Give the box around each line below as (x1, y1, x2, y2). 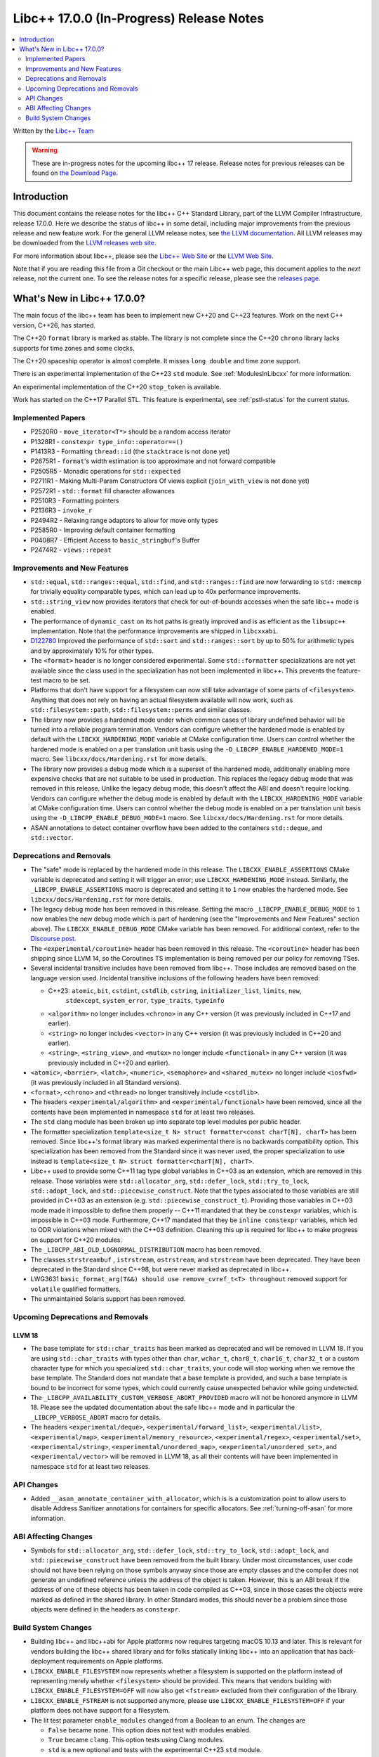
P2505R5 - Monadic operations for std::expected (30, 467, 181, 475)
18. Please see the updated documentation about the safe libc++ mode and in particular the (30, 1403, 295, 1412)
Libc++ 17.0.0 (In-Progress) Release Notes (13, 11, 265, 26)
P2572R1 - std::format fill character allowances (30, 486, 175, 495)
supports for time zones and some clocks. (13, 344, 135, 352)
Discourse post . (30, 935, 77, 943)
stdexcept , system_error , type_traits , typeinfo (65, 997, 225, 1005)
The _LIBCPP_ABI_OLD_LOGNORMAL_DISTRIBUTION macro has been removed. (30, 1245, 262, 1254)
